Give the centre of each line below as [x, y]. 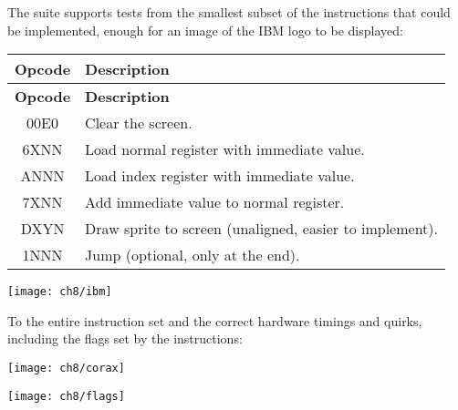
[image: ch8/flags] [66, 396]
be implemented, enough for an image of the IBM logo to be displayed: [205, 30]
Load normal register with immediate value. [225, 149]
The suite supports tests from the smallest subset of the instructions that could [229, 12]
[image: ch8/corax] [66, 369]
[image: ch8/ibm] [60, 292]
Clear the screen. [139, 123]
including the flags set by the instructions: [125, 338]
